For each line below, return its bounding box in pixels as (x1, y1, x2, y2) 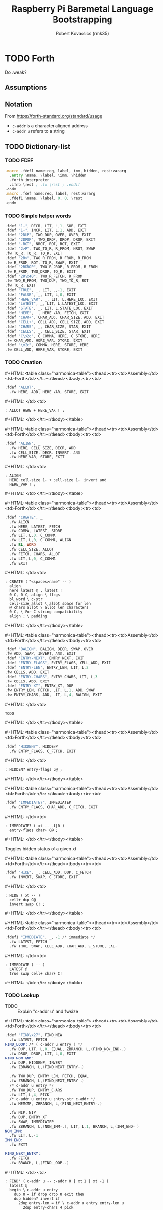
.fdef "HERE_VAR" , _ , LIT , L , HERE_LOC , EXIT (5, 297, 98, 302)
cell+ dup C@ (9, 897, 36, 903)
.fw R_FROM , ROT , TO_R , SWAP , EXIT (5, 260, 78, 265)
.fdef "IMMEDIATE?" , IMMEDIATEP (5, 800, 71, 805)
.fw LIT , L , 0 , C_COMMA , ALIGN (9, 538, 71, 543)
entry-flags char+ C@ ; (9, 828, 58, 832)
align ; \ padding (9, 613, 48, 619)
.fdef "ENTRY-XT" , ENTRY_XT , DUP (5, 683, 74, 688)
